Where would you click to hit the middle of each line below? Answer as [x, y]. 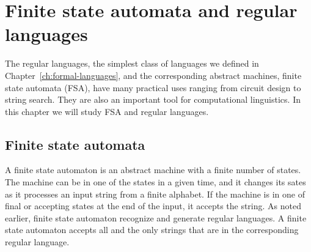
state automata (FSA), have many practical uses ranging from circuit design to [153, 87]
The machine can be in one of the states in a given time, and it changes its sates [155, 182]
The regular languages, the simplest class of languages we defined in [132, 63]
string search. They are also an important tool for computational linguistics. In [153, 99]
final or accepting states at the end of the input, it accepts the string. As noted [153, 206]
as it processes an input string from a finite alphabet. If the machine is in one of [155, 194]
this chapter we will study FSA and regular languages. [107, 111]
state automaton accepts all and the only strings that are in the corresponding [152, 230]
